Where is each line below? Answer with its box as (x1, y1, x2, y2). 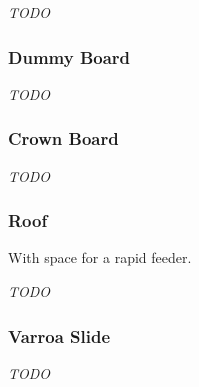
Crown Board (8, 126, 119, 151)
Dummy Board (8, 44, 131, 69)
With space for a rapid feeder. (8, 247, 192, 268)
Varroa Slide (8, 323, 111, 348)
